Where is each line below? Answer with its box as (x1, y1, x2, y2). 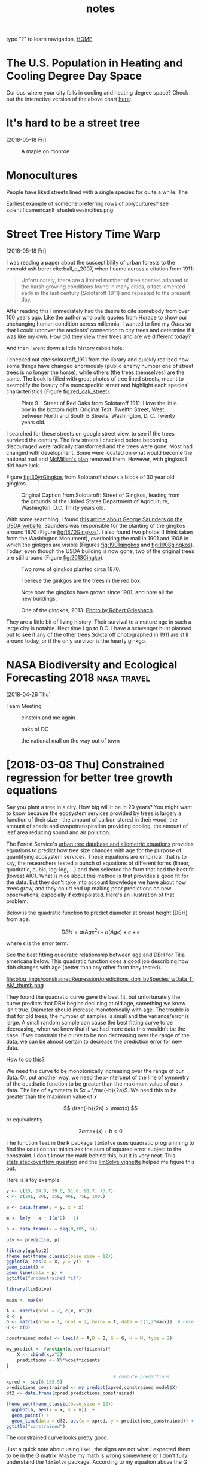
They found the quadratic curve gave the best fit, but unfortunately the (6, 993, 181, 1001)
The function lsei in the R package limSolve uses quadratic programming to (6, 1139, 194, 1147)
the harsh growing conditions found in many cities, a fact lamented (20, 283, 185, 290)
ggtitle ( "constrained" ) (6, 1423, 66, 1429)
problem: (6, 897, 29, 905)
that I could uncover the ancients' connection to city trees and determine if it (6, 326, 195, 333)
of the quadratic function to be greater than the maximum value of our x (6, 1080, 184, 1087)
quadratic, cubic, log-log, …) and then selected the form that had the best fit (6, 865, 194, 873)
